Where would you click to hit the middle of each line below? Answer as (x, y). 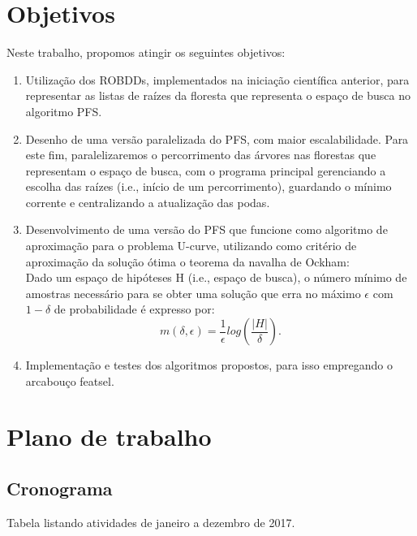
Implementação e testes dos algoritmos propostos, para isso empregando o (209, 365)
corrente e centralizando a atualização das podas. (148, 202)
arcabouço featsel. (70, 380)
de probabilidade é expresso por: (134, 309)
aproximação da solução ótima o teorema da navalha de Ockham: (187, 261)
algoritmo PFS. (64, 111)
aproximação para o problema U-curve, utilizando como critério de (191, 246)
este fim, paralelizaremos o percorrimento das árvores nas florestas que (201, 155)
